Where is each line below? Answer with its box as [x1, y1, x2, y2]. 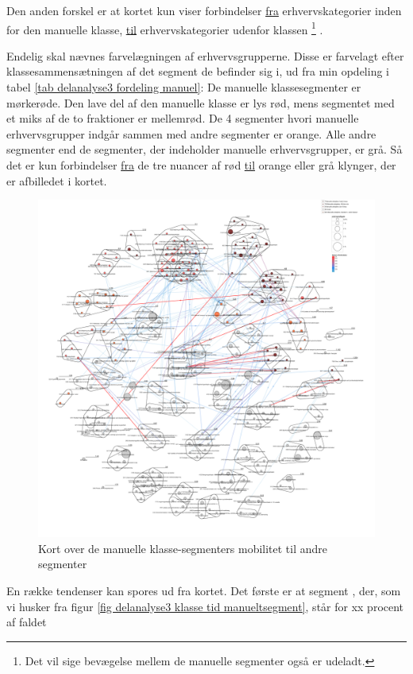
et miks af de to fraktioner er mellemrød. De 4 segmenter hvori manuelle [6, 110, 359, 127]
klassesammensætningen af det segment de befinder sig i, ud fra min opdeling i [6, 63, 389, 80]
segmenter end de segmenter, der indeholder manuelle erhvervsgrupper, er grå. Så [6, 141, 403, 158]
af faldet [6, 614, 47, 630]
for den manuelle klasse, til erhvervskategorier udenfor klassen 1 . [6, 18, 323, 37]
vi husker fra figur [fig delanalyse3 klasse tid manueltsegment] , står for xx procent [6, 598, 404, 614]
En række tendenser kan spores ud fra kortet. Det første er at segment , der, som [6, 582, 401, 598]
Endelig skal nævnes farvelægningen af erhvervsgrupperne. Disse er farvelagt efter [6, 47, 404, 64]
